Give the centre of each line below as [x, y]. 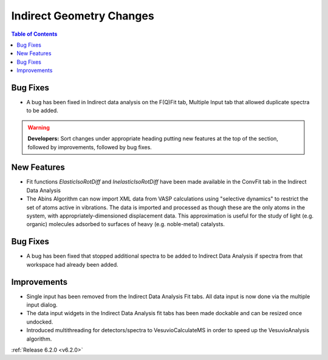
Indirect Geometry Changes [83, 16]
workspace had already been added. [72, 264]
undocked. [40, 322]
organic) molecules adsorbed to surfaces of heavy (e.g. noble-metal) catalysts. [125, 224]
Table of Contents [34, 34]
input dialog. [42, 305]
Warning [39, 127]
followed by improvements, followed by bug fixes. [90, 147]
